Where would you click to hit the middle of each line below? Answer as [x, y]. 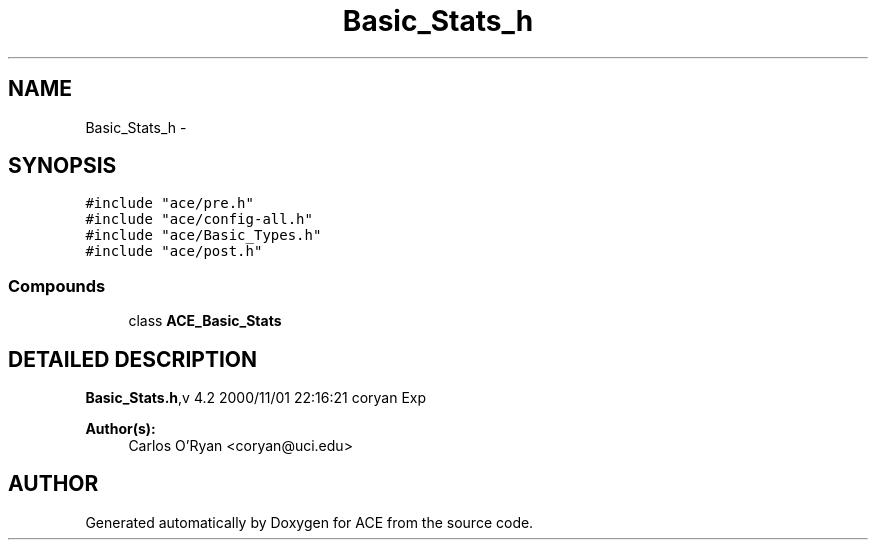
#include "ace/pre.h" [169, 203]
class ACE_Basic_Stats [205, 321]
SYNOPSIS [62, 166]
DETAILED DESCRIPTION [133, 359]
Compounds [57, 285]
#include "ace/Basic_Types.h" [203, 235]
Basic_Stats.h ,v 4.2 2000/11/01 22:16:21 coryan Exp [256, 398]
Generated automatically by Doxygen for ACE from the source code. [309, 522]
